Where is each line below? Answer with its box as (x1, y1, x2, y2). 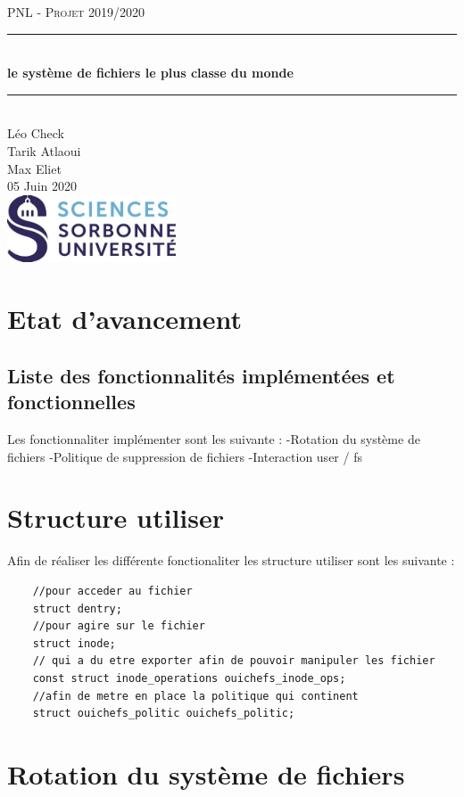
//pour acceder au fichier (32, 584, 193, 597)
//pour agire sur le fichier (32, 620, 205, 633)
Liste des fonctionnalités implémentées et (7, 361, 395, 389)
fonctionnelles (7, 388, 136, 415)
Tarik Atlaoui (7, 141, 81, 160)
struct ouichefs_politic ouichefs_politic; (32, 707, 295, 720)
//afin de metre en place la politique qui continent (32, 689, 359, 703)
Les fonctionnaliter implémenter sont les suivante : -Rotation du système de (7, 430, 420, 448)
